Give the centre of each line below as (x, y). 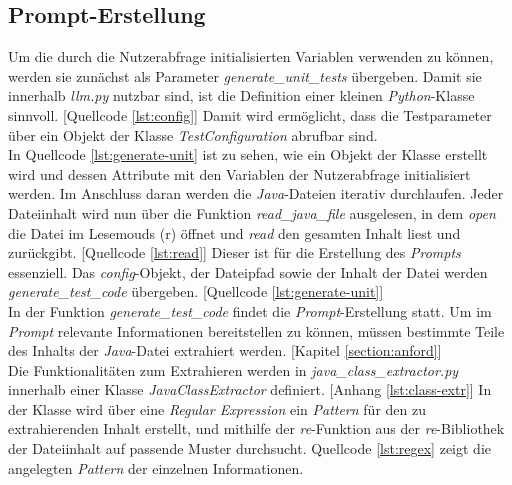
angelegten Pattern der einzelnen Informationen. (156, 467)
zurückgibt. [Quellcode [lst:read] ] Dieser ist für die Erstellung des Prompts (234, 252)
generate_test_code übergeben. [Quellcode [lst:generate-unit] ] (196, 291)
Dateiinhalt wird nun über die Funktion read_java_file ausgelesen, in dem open (252, 212)
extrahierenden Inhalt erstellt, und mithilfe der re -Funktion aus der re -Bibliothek (256, 428)
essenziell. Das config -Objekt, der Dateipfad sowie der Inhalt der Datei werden (248, 271)
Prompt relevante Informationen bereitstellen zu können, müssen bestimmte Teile (256, 330)
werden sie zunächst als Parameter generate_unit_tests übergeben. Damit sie (245, 75)
